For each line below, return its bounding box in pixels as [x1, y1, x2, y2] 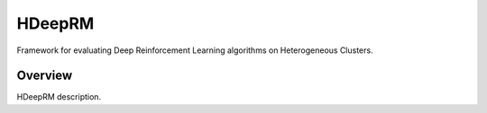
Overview [16, 68, 73, 83]
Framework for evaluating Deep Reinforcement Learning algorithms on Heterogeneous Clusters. [16, 45, 373, 56]
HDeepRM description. [16, 91, 102, 102]
